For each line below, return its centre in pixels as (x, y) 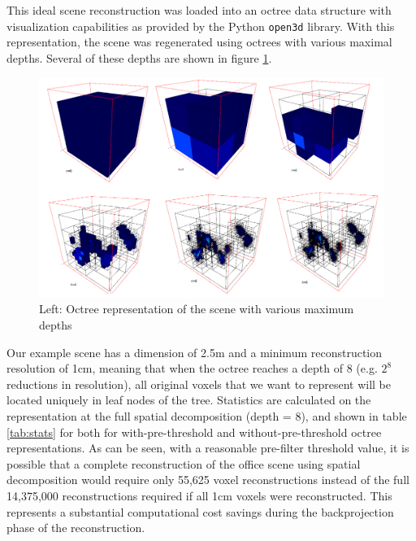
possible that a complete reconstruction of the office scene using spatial (184, 463)
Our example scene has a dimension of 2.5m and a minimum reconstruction (195, 352)
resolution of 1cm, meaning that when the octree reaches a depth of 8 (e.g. (192, 368)
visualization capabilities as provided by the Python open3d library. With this (201, 26)
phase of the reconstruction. (76, 528)
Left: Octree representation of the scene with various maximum (197, 309)
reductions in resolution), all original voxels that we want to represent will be (199, 384)
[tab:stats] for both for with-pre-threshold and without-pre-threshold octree (194, 432)
